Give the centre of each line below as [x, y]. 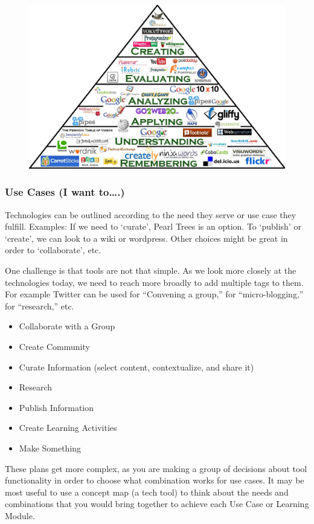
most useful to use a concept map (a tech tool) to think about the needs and [147, 492]
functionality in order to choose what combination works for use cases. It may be [155, 480]
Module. [20, 515]
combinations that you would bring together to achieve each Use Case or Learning [157, 504]
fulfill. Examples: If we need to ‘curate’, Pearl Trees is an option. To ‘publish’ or [153, 226]
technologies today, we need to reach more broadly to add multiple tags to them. [154, 282]
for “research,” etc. [40, 306]
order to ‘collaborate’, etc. [53, 250]
